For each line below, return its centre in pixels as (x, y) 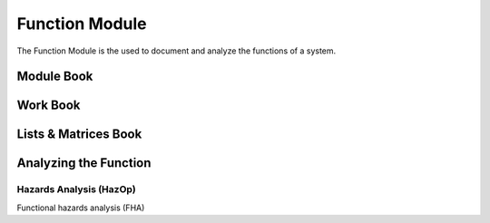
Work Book (49, 106)
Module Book (55, 77)
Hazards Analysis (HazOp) (76, 189)
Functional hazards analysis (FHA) (81, 208)
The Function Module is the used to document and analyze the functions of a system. (176, 51)
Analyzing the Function (84, 163)
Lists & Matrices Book (79, 135)
